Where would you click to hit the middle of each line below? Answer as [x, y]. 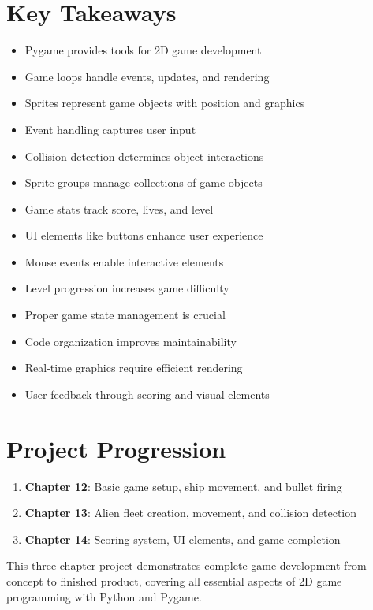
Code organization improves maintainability [131, 341]
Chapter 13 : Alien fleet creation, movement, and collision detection [191, 513]
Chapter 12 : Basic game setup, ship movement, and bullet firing [183, 486]
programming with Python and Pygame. [104, 596]
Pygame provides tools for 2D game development [143, 50]
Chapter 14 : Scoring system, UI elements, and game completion [183, 539]
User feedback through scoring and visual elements [147, 394]
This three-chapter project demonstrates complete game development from [186, 565]
